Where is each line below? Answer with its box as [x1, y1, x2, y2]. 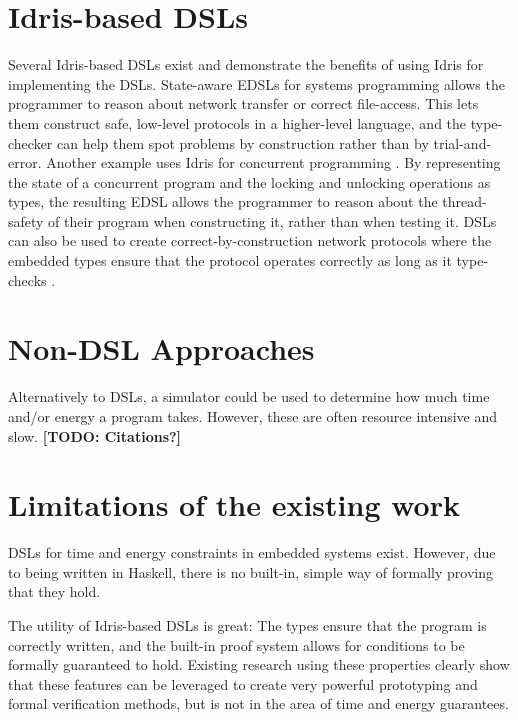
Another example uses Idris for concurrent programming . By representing [46, 152, 501, 173]
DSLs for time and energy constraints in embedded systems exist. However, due [8, 542, 496, 563]
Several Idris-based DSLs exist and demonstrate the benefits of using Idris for [8, 54, 484, 75]
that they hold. [8, 581, 101, 602]
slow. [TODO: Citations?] [8, 425, 182, 446]
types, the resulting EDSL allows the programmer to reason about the [8, 191, 438, 212]
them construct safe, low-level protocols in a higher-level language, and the [8, 112, 467, 133]
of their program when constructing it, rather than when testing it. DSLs [48, 210, 497, 231]
